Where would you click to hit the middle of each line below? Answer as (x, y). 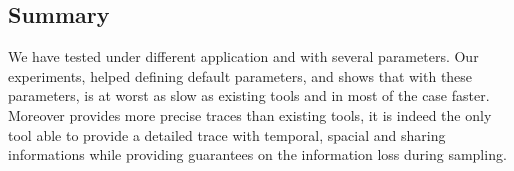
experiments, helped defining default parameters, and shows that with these (240, 75)
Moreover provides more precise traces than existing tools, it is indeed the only (250, 114)
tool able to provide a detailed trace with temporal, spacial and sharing (227, 134)
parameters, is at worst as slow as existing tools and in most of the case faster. (249, 95)
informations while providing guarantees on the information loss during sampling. (257, 154)
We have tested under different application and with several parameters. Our (243, 56)
